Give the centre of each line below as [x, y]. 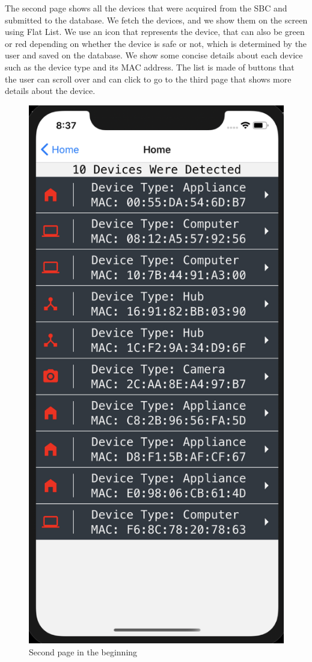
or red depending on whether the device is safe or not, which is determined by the [156, 43]
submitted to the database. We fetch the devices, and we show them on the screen [156, 20]
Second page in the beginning [83, 651]
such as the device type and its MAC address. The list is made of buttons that [150, 67]
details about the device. [50, 91]
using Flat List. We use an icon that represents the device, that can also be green [155, 32]
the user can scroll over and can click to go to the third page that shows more [148, 79]
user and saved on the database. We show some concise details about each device [154, 55]
